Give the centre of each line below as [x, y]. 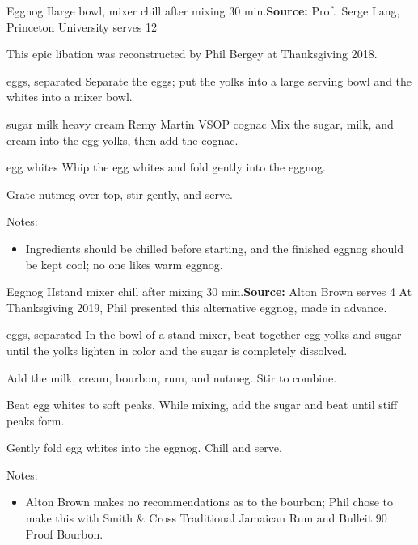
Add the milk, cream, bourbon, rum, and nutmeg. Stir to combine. [172, 377]
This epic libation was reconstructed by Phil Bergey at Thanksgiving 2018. [192, 54]
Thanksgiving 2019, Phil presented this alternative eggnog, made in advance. [197, 307]
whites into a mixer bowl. [70, 97]
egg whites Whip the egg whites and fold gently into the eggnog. [166, 167]
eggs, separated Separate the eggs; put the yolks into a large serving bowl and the [209, 80]
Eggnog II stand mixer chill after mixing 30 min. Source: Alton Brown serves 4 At [209, 292]
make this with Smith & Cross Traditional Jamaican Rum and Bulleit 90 [206, 518]
